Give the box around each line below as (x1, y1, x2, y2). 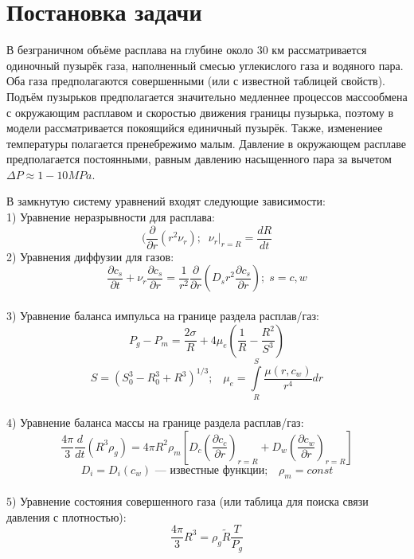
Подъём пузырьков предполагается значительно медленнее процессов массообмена (6, 88, 408, 104)
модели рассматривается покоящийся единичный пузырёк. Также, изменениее (6, 119, 383, 136)
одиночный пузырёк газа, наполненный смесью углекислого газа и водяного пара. (6, 57, 404, 73)
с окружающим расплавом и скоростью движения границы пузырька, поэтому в (6, 104, 394, 120)
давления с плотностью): (6, 508, 127, 525)
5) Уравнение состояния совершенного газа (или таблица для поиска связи (6, 493, 369, 510)
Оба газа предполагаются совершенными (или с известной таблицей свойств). (6, 72, 385, 89)
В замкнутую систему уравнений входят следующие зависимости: (6, 193, 326, 209)
